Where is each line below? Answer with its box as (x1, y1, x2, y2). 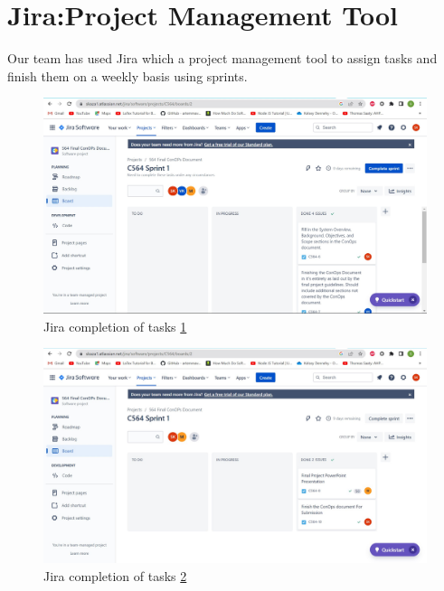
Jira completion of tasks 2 (43, 566, 187, 585)
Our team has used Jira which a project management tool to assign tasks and (7, 49, 438, 68)
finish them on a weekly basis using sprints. (7, 66, 248, 85)
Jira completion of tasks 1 (43, 316, 187, 335)
